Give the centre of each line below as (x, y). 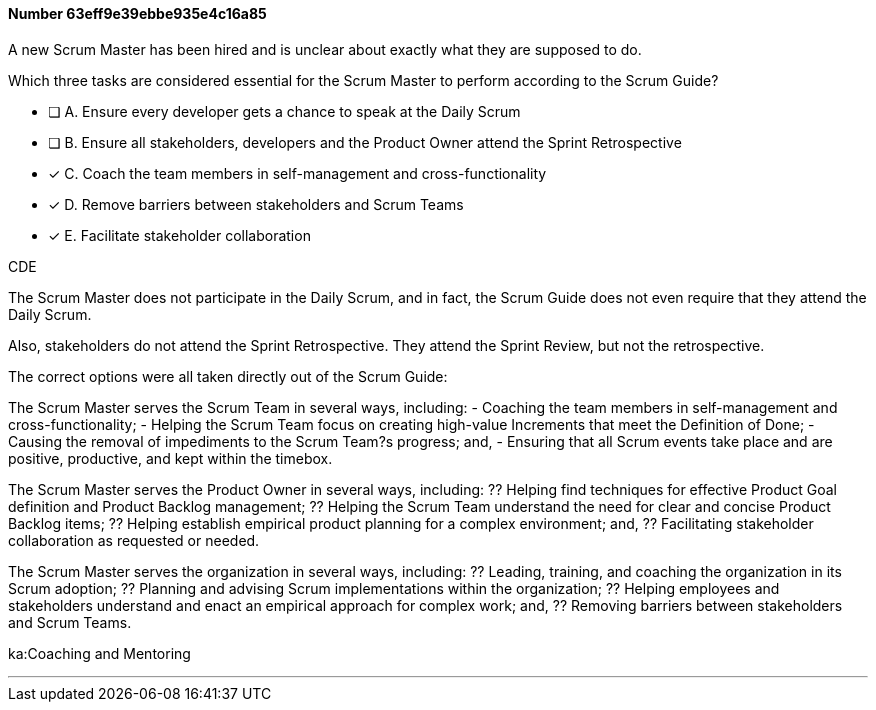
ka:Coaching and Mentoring (99, 653)
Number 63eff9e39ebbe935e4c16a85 (137, 13)
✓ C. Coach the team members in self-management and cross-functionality (297, 173)
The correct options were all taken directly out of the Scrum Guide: (228, 376)
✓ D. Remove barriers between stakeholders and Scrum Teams (256, 204)
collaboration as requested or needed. (134, 540)
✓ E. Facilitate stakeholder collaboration (179, 235)
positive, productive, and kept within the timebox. (170, 458)
